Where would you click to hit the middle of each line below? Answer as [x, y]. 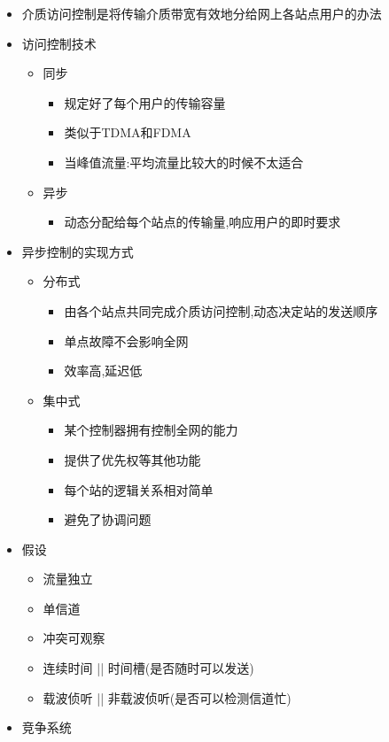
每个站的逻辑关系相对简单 [139, 489]
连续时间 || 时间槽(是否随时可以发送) [148, 668]
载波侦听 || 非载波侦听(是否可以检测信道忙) [167, 697]
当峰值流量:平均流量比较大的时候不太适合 [184, 162]
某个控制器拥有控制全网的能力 [151, 430]
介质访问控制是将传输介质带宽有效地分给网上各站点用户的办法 [202, 13]
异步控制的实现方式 [78, 251]
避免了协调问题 [108, 519]
